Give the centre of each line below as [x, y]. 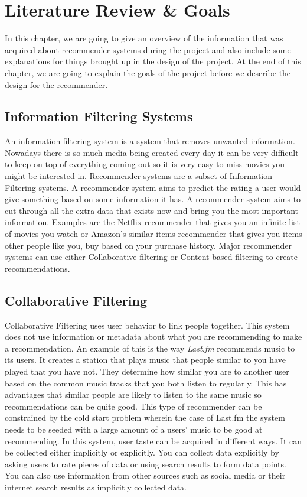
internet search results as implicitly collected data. [96, 487]
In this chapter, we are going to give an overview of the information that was [144, 38]
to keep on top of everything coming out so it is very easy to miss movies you [145, 164]
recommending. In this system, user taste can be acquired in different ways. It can [153, 441]
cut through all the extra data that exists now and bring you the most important [152, 210]
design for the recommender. [56, 84]
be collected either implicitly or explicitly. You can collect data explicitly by [142, 452]
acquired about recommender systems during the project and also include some [148, 49]
